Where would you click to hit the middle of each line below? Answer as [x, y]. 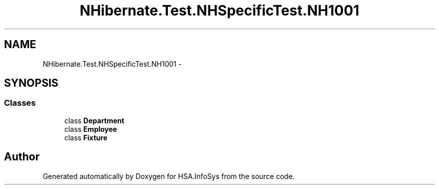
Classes [20, 103]
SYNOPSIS [31, 83]
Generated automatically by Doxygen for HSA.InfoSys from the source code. [169, 176]
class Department [94, 120]
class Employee [91, 129]
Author [22, 157]
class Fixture [86, 137]
